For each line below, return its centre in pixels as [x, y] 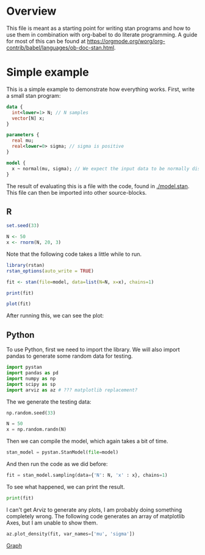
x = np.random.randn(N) [37, 430]
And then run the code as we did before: [57, 464]
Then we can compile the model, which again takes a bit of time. [87, 441]
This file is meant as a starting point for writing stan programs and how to [99, 28]
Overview [31, 11]
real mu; [23, 141]
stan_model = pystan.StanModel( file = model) [63, 452]
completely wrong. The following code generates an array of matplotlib [95, 516]
